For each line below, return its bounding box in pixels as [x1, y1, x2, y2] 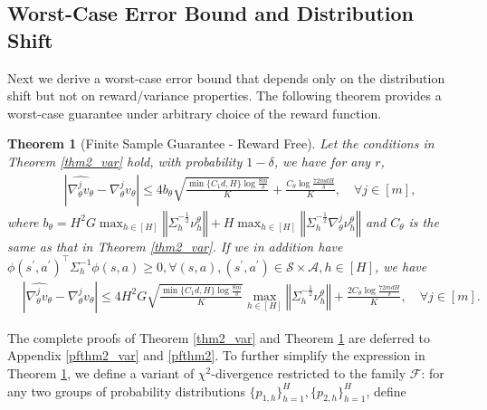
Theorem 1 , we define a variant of [7, 363, 195, 382]
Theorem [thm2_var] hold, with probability [7, 151, 243, 170]
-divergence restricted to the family [211, 363, 406, 382]
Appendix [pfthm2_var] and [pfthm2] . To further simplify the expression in [7, 346, 425, 365]
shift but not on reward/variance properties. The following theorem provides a [7, 86, 442, 105]
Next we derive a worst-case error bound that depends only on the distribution [7, 68, 445, 87]
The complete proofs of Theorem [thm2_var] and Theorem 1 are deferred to [7, 328, 431, 347]
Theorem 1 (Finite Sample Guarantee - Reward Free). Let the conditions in [7, 134, 434, 153]
